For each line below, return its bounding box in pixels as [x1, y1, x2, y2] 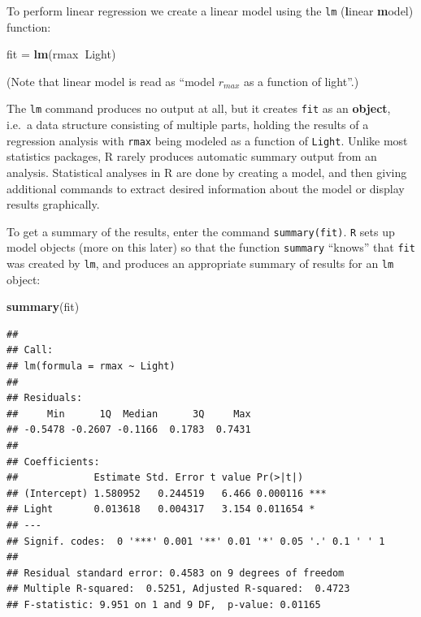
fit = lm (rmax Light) [7, 45, 116, 63]
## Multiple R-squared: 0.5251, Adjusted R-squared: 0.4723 [7, 583, 350, 595]
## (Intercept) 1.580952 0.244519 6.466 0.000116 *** [7, 487, 327, 499]
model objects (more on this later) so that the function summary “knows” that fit [7, 239, 415, 256]
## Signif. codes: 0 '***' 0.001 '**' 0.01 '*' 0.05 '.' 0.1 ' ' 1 [7, 535, 385, 547]
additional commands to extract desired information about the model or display [7, 179, 405, 196]
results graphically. [7, 196, 100, 213]
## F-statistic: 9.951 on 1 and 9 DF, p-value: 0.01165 [7, 598, 321, 611]
